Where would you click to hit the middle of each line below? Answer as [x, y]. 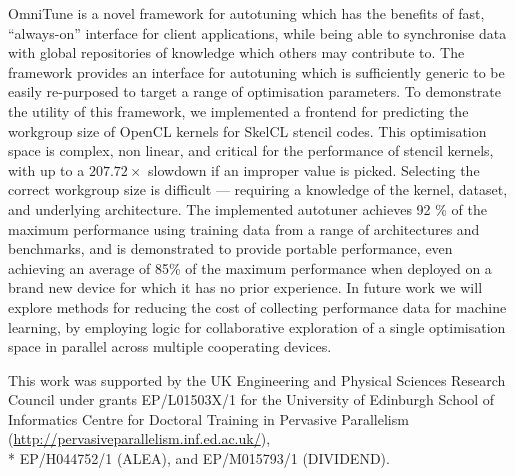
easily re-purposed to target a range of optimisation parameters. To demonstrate [254, 91]
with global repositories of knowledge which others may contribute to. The [236, 52]
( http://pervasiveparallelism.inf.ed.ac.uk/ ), [139, 438]
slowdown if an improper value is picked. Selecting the [314, 169]
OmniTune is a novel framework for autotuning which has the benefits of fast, [246, 13]
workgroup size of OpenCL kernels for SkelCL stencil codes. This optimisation [247, 130]
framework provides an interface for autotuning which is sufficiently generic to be [256, 71]
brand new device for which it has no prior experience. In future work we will [245, 287]
